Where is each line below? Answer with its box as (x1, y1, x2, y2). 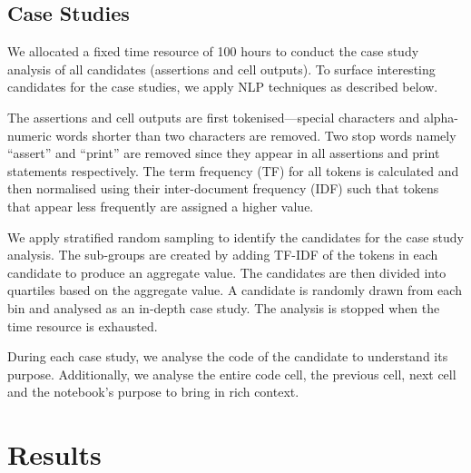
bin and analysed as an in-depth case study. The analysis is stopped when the (7, 298, 440, 317)
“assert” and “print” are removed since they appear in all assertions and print (7, 143, 440, 163)
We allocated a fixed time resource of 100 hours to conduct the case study (7, 42, 419, 61)
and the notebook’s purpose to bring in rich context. (7, 382, 299, 401)
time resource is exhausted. (7, 316, 158, 335)
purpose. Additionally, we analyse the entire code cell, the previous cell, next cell (7, 364, 456, 383)
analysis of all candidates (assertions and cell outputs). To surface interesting (7, 59, 436, 78)
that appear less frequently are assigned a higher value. (7, 196, 314, 215)
